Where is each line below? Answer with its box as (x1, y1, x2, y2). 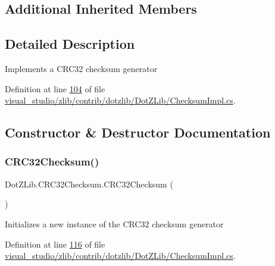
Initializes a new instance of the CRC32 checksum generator (5, 217, 224, 230)
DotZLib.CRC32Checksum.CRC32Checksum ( (5, 177, 173, 190)
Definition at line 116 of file (5, 237, 105, 250)
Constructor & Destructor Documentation (5, 123, 271, 142)
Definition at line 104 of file (5, 82, 105, 95)
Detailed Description (5, 35, 135, 53)
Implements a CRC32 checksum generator (5, 62, 158, 74)
